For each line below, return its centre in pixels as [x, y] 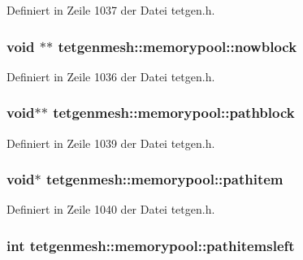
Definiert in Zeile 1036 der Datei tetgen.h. [111, 76]
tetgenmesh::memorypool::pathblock [174, 113]
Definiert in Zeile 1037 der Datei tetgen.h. [111, 10]
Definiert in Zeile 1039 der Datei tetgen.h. [111, 143]
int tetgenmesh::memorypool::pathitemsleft [151, 245]
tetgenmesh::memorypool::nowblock [177, 46]
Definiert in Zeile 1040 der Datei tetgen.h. [111, 209]
